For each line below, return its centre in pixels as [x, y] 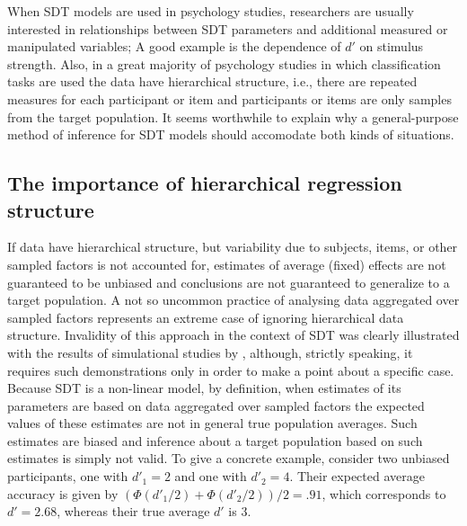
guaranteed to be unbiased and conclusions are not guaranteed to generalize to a [229, 282]
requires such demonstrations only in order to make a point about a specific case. [231, 370]
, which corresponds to [384, 493]
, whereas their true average [133, 511]
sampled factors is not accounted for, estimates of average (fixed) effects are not [227, 264]
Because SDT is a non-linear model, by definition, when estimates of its [204, 388]
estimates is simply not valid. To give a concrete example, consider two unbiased [229, 458]
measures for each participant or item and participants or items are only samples [229, 98]
